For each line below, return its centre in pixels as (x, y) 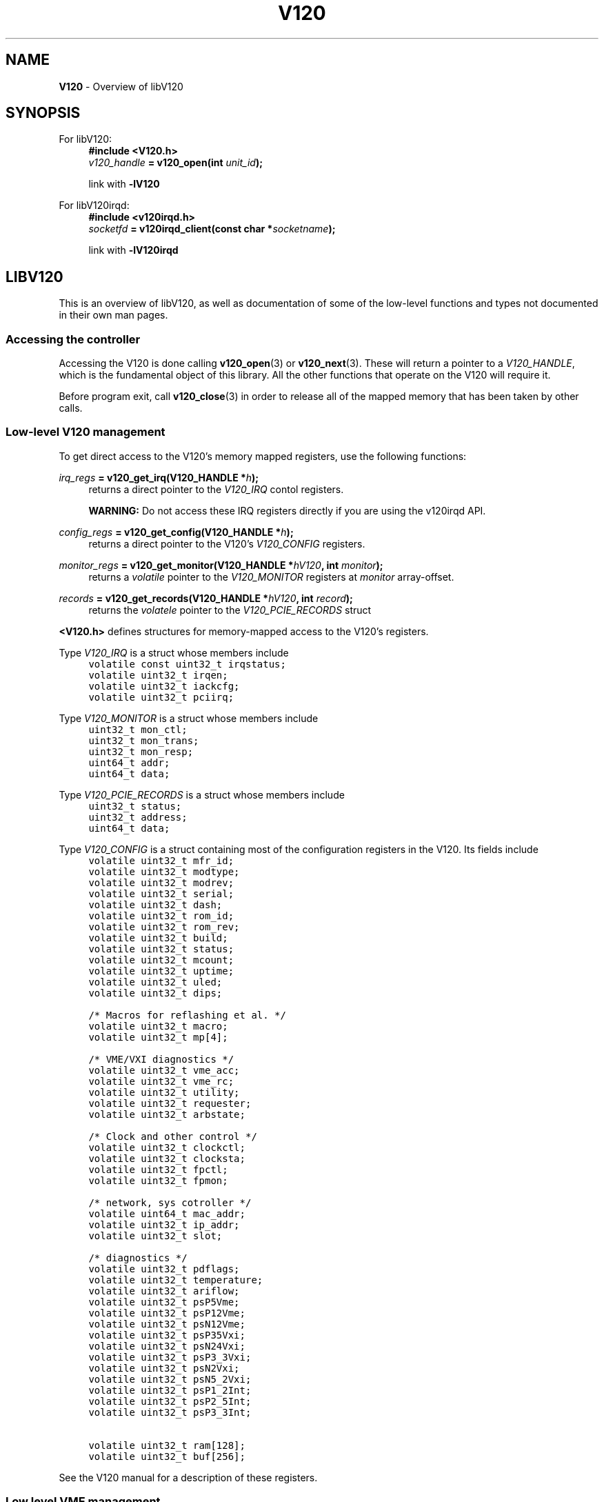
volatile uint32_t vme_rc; (161, 1081)
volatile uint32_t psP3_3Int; (170, 1412)
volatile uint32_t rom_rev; (164, 927)
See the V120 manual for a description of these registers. (188, 1477)
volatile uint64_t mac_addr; (167, 1213)
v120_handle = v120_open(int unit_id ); (175, 163)
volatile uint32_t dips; (155, 993)
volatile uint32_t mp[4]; (158, 1037)
